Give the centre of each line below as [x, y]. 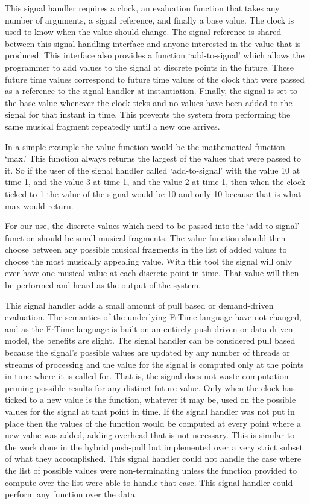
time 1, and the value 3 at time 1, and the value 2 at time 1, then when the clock [155, 182]
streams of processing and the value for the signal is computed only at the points [154, 364]
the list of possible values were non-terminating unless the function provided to [151, 470]
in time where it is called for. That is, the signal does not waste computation [147, 376]
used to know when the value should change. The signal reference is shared [143, 32]
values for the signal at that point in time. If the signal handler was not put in [150, 411]
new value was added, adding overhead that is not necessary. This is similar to [150, 435]
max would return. [39, 205]
